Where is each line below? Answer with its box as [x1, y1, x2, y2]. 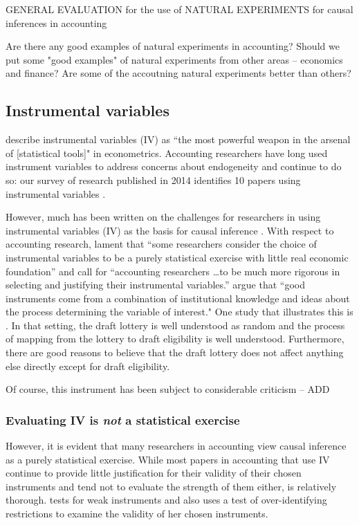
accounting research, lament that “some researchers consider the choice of [6, 237, 317, 251]
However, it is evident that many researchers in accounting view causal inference [6, 439, 347, 453]
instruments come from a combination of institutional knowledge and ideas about [6, 291, 350, 305]
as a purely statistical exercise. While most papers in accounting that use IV [6, 452, 330, 466]
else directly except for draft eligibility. [6, 358, 170, 373]
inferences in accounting [6, 15, 107, 30]
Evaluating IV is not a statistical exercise [6, 411, 240, 428]
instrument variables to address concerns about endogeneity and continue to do [6, 159, 342, 174]
